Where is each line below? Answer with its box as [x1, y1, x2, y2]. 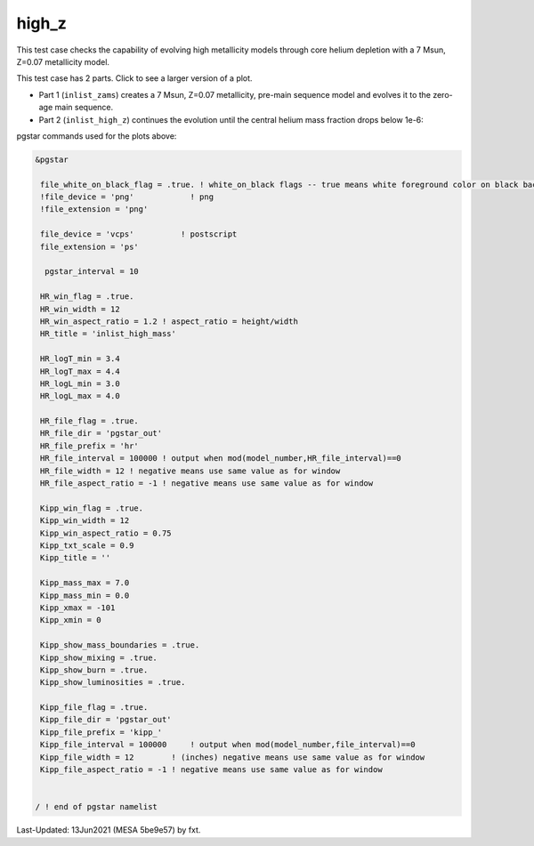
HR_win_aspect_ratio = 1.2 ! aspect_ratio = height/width [40, 316, 298, 326]
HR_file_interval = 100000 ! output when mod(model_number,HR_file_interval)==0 [40, 454, 402, 463]
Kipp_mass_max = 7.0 [40, 578, 130, 588]
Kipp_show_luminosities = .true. [40, 677, 186, 688]
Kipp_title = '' [40, 552, 111, 563]
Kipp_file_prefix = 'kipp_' [40, 727, 163, 737]
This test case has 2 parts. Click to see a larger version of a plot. [16, 73, 253, 84]
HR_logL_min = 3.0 [40, 378, 120, 389]
